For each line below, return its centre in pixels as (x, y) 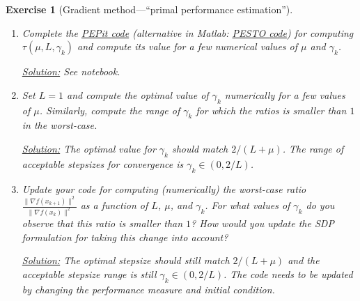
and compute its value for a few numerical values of (188, 46)
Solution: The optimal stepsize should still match (126, 260)
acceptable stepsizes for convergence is (103, 163)
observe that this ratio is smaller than (102, 223)
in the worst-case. (60, 125)
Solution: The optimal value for (89, 148)
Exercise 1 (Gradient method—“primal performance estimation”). (149, 9)
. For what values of (248, 205)
